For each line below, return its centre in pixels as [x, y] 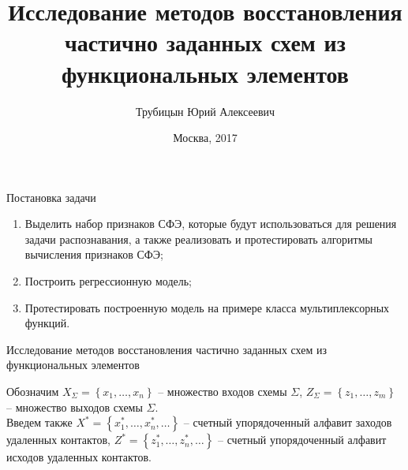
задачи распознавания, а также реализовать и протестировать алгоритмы [198, 239]
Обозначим [33, 392]
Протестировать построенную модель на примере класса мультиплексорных [207, 307]
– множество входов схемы [223, 392]
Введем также [39, 422]
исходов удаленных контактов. [79, 457]
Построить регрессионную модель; [109, 281]
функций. [47, 323]
